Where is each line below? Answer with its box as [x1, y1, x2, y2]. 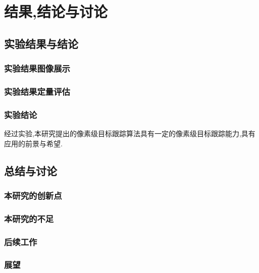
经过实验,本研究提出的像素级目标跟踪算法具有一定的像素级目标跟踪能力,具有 [4, 128, 255, 139]
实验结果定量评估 [4, 85, 70, 97]
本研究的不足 [4, 212, 54, 225]
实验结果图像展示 [4, 62, 70, 75]
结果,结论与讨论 [4, 1, 108, 22]
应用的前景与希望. [4, 138, 63, 148]
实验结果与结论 [4, 35, 78, 51]
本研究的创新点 [4, 189, 62, 201]
